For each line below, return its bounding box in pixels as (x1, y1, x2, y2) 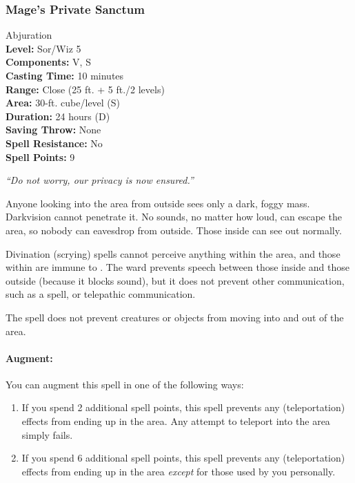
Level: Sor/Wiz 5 (6, 41, 81, 55)
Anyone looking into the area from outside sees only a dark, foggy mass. (6, 196, 310, 210)
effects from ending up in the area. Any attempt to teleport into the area (21, 414, 330, 428)
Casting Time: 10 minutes (6, 68, 124, 82)
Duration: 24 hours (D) (6, 108, 110, 123)
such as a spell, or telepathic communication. (6, 287, 196, 301)
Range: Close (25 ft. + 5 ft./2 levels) (6, 82, 165, 96)
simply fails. (21, 427, 73, 442)
